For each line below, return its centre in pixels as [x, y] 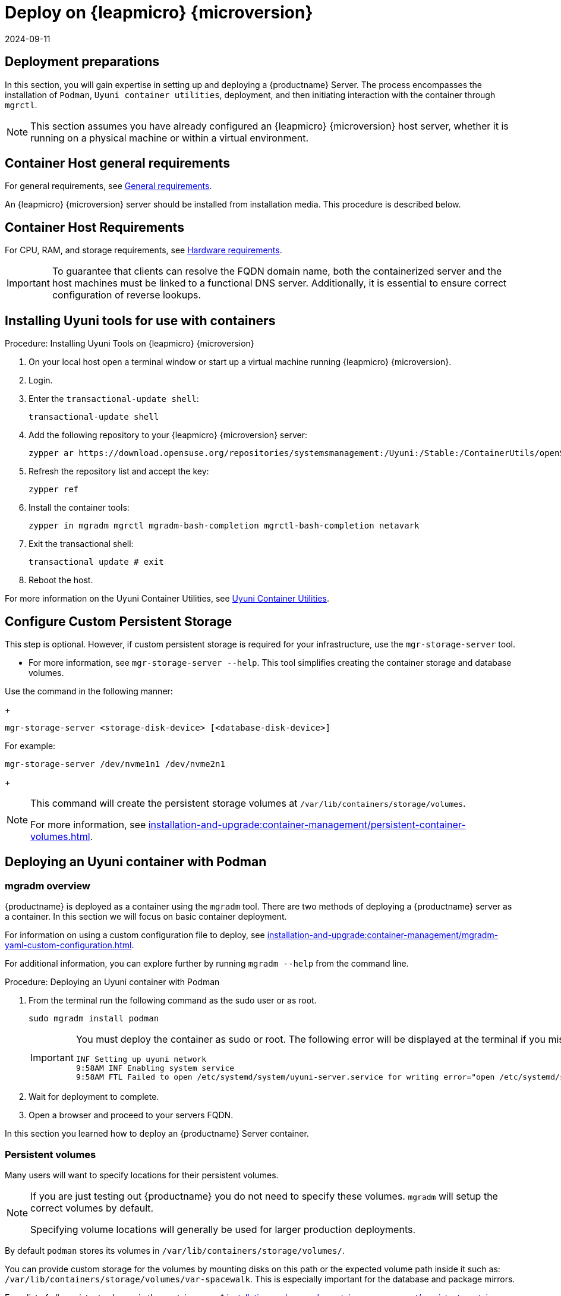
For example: [30, 745]
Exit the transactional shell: [81, 544]
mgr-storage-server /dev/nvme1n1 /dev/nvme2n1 [115, 764]
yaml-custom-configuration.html [68, 945]
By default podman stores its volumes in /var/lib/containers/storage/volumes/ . [175, 1250]
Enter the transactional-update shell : [114, 399]
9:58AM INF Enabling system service [155, 1068]
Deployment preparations [82, 62]
